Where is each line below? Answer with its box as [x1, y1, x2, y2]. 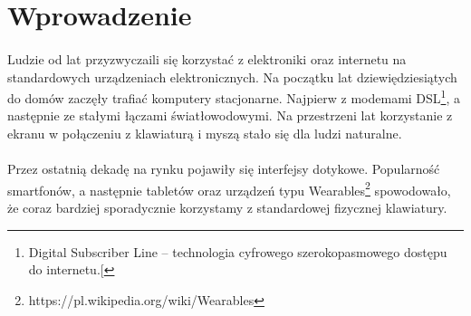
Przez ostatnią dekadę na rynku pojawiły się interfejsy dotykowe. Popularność [7, 159, 440, 178]
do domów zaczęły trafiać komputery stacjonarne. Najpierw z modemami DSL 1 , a [7, 86, 460, 107]
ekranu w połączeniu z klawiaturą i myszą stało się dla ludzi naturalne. [7, 124, 402, 142]
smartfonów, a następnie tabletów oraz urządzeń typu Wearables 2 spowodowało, [7, 177, 451, 199]
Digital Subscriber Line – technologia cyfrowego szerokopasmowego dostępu [28, 242, 447, 261]
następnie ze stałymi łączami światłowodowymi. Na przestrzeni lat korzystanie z [7, 106, 453, 125]
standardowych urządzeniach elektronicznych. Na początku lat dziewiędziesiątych [7, 67, 457, 86]
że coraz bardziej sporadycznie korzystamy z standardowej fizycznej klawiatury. [7, 198, 447, 217]
